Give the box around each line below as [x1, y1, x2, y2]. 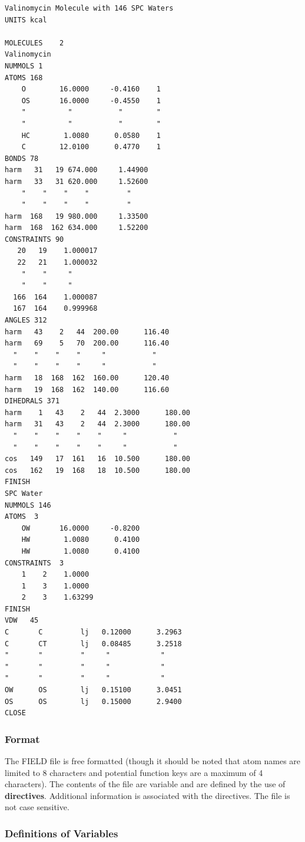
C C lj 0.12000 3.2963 [5, 628, 182, 637]
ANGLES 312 [5, 316, 47, 325]
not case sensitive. [5, 801, 69, 813]
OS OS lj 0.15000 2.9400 [5, 697, 182, 706]
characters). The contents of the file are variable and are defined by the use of [5, 778, 286, 790]
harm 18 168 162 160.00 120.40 [5, 374, 170, 382]
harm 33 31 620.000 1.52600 [5, 177, 148, 186]
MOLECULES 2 [5, 38, 64, 47]
